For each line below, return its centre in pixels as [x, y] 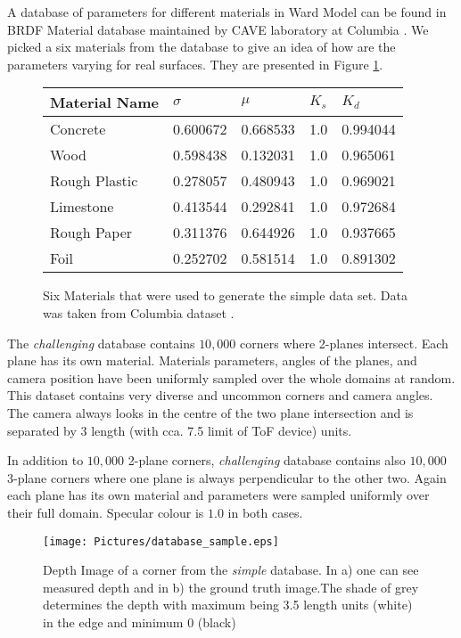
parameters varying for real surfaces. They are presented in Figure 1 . [195, 64]
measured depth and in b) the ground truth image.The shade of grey [231, 587]
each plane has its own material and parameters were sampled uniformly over [218, 495]
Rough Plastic [94, 181]
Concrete [78, 129]
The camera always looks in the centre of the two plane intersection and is [210, 412]
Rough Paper [91, 233]
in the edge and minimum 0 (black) [140, 622]
